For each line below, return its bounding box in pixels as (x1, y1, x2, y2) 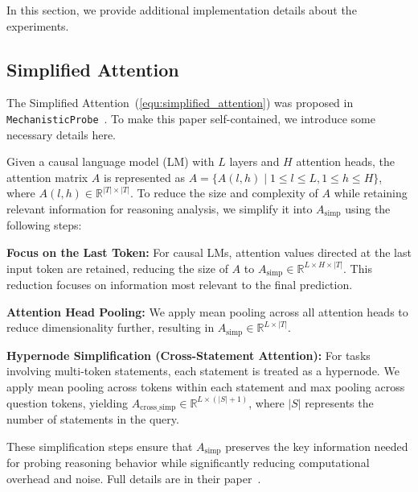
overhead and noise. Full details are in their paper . (6, 469, 261, 486)
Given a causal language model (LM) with (6, 153, 215, 170)
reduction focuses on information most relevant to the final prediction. (6, 276, 353, 293)
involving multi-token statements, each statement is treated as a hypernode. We (6, 362, 400, 379)
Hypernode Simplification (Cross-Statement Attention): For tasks (6, 346, 371, 363)
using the (345, 201, 391, 217)
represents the (305, 394, 374, 411)
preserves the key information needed (225, 437, 408, 454)
